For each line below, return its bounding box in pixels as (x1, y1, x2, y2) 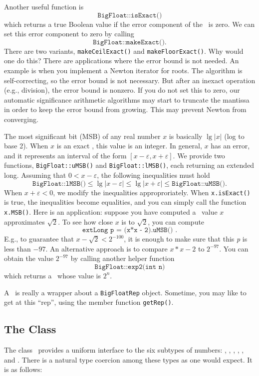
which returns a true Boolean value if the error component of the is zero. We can (4, 18, 255, 29)
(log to (224, 130, 245, 141)
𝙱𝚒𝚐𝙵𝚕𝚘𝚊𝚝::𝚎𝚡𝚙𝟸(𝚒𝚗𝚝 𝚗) (94, 263, 165, 270)
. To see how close (58, 216, 113, 227)
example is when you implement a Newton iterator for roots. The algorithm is (4, 65, 243, 76)
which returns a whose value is (4, 270, 101, 280)
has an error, (211, 140, 250, 151)
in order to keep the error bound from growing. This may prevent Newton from (4, 104, 247, 115)
